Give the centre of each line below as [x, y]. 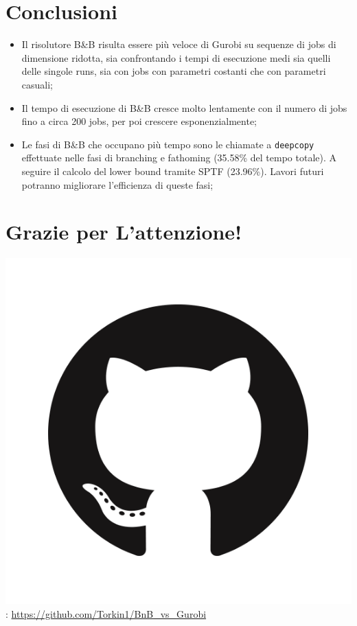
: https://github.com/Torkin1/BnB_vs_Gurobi [106, 613]
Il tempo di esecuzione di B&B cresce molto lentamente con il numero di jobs [184, 107]
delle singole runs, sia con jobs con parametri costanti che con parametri [174, 71]
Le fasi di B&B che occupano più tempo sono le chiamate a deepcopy [168, 144]
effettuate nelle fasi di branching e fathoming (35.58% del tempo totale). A [179, 158]
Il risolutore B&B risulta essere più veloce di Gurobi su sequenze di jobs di [179, 44]
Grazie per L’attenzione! [124, 232]
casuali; [37, 84]
